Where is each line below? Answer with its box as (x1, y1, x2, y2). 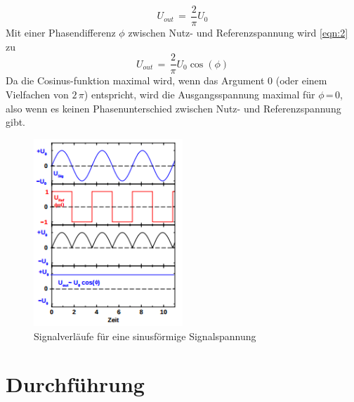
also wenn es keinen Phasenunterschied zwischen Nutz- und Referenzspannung (6, 100, 341, 115)
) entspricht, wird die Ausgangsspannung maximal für (84, 86, 315, 101)
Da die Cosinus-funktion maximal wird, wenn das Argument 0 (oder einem (6, 73, 327, 88)
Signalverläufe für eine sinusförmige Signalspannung (34, 328, 256, 343)
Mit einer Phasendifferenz (6, 25, 116, 40)
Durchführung (6, 370, 145, 398)
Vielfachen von (6, 86, 69, 101)
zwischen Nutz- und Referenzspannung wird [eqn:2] (128, 25, 348, 40)
